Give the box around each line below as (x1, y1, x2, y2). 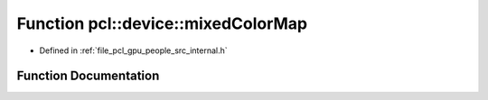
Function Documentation (16, 68, 160, 84)
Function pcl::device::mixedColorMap (16, 14, 308, 33)
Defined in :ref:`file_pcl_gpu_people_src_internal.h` (39, 45, 228, 56)
